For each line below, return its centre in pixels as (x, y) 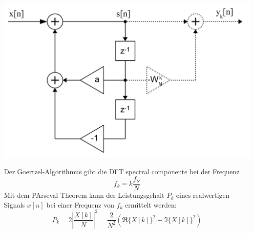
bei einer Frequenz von (80, 204)
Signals (14, 204)
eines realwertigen (203, 195)
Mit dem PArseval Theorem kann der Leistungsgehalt (84, 195)
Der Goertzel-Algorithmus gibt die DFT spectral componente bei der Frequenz (122, 171)
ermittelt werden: (151, 204)
